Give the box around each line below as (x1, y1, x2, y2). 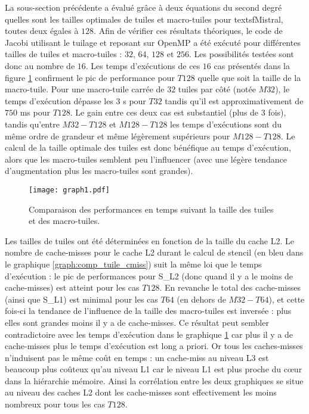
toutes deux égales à (5, 24, 79, 37)
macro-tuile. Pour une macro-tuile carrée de (5, 83, 165, 95)
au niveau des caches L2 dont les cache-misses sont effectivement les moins (5, 386, 277, 399)
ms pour (20, 106, 50, 119)
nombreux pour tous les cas (5, 398, 105, 410)
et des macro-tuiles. (29, 214, 100, 227)
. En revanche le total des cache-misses (159, 281, 301, 294)
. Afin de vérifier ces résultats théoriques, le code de (94, 24, 283, 37)
